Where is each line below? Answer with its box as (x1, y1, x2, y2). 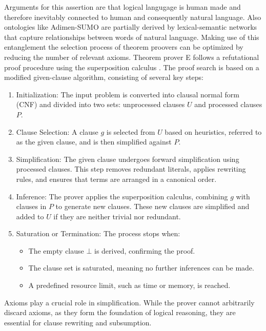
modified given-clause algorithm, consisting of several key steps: (4, 72, 204, 82)
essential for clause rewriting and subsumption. (4, 317, 152, 327)
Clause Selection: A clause (16, 126, 98, 137)
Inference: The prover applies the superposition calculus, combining (16, 191, 228, 201)
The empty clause (28, 245, 84, 256)
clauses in (16, 201, 47, 212)
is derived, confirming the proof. (94, 245, 195, 256)
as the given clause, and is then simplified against (16, 136, 172, 147)
